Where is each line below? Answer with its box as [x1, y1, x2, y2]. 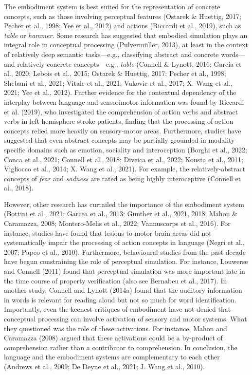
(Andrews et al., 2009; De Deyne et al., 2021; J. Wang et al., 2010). [4, 361, 205, 371]
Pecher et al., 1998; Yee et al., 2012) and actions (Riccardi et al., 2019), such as [4, 20, 241, 31]
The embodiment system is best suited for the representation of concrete [4, 1, 220, 11]
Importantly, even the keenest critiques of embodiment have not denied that [4, 304, 231, 314]
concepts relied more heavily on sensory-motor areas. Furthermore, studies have [4, 125, 241, 135]
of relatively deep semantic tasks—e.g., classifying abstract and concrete [4, 49, 219, 59]
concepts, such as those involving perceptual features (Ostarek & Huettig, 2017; [4, 11, 241, 21]
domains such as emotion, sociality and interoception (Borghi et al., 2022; [27, 144, 247, 154]
